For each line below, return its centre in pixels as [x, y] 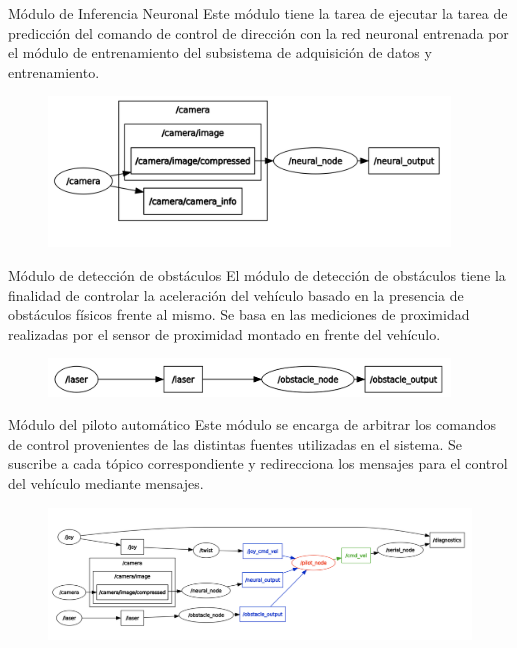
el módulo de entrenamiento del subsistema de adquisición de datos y [220, 52]
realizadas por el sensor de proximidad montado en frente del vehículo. [224, 333]
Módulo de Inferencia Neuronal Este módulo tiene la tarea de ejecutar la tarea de [258, 13]
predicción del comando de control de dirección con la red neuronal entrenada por [258, 32]
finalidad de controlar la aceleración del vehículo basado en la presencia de [236, 294]
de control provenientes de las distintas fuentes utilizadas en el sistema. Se [235, 443]
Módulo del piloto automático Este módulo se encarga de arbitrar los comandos [252, 424]
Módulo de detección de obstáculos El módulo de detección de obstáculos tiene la [257, 275]
